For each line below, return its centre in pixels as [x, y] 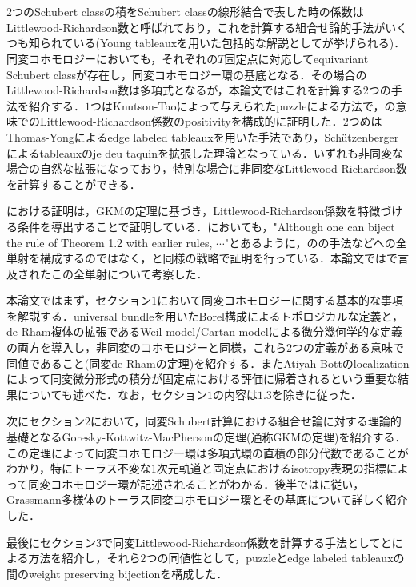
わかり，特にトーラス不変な [79, 468]
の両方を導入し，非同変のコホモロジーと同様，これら [146, 347]
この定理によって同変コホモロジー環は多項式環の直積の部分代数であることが [208, 452]
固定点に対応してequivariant [296, 58]
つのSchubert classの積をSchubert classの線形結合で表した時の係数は [188, 12]
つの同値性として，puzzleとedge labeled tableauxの [275, 558]
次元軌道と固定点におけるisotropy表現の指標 [271, 468]
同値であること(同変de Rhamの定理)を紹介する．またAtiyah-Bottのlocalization [208, 363]
